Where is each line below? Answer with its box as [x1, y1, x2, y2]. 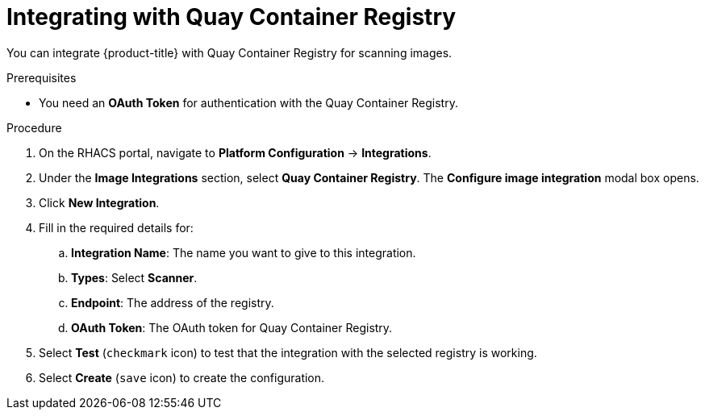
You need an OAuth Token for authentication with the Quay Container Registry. [39, 95, 458, 110]
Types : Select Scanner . [71, 270, 198, 285]
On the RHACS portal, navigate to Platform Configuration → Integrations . [39, 145, 432, 160]
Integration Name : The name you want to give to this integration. [71, 245, 416, 260]
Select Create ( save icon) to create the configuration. [39, 370, 325, 385]
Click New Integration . [39, 195, 160, 210]
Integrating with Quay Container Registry [6, 3, 457, 31]
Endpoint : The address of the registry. [71, 295, 274, 310]
